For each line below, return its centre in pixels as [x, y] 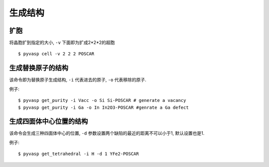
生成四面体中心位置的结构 [49, 122]
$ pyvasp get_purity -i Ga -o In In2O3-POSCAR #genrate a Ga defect [103, 107]
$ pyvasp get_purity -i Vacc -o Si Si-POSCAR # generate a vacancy [102, 100]
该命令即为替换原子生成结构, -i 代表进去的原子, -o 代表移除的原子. [78, 80]
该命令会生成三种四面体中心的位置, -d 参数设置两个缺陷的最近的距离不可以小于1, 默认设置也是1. [107, 133]
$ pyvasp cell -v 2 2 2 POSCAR [56, 54]
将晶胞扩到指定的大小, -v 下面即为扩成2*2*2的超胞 [62, 43]
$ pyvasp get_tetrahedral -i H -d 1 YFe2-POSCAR [78, 154]
